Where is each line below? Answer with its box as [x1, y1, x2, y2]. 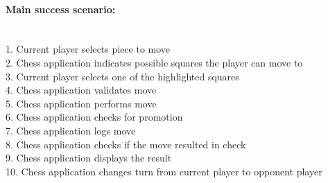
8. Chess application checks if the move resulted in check [6, 137, 246, 151]
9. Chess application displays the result [6, 150, 172, 165]
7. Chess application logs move [6, 123, 136, 137]
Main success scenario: [6, 1, 116, 16]
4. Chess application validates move [6, 82, 157, 97]
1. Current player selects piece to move [6, 42, 171, 56]
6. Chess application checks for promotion [6, 110, 183, 124]
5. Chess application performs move [6, 96, 157, 110]
